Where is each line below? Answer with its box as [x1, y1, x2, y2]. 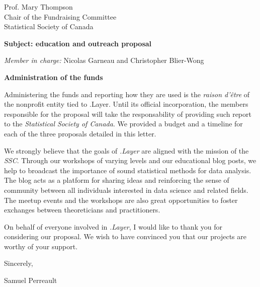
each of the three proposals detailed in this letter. [4, 128, 156, 138]
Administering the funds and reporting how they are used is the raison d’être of [4, 89, 250, 99]
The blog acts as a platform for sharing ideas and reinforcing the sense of [4, 175, 229, 185]
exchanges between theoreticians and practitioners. [4, 204, 160, 215]
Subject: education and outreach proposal [4, 38, 152, 48]
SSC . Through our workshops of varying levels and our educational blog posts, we [4, 155, 256, 166]
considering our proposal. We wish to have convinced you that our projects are [4, 231, 247, 242]
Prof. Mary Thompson [4, 2, 73, 12]
